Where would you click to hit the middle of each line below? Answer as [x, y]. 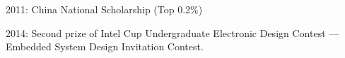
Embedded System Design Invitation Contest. [105, 46]
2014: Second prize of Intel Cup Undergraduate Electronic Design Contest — [172, 32]
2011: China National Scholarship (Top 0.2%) [104, 9]
